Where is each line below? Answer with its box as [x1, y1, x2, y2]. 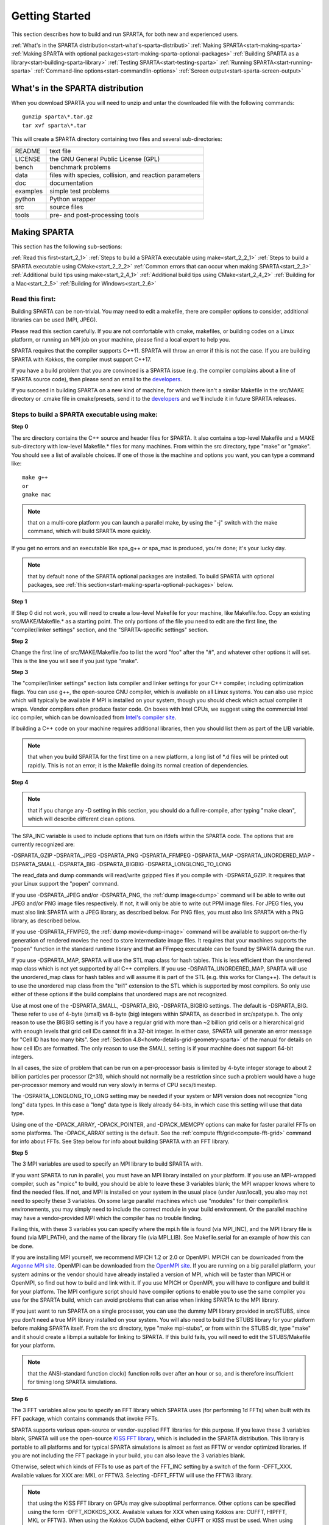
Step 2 [11, 637, 29, 645]
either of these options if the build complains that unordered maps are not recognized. [11, 991, 228, 998]
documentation [49, 179, 93, 187]
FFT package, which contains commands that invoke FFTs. [11, 1415, 159, 1423]
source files [49, 203, 83, 211]
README [15, 146, 41, 155]
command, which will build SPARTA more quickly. [27, 528, 152, 535]
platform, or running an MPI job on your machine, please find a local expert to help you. [11, 335, 231, 343]
